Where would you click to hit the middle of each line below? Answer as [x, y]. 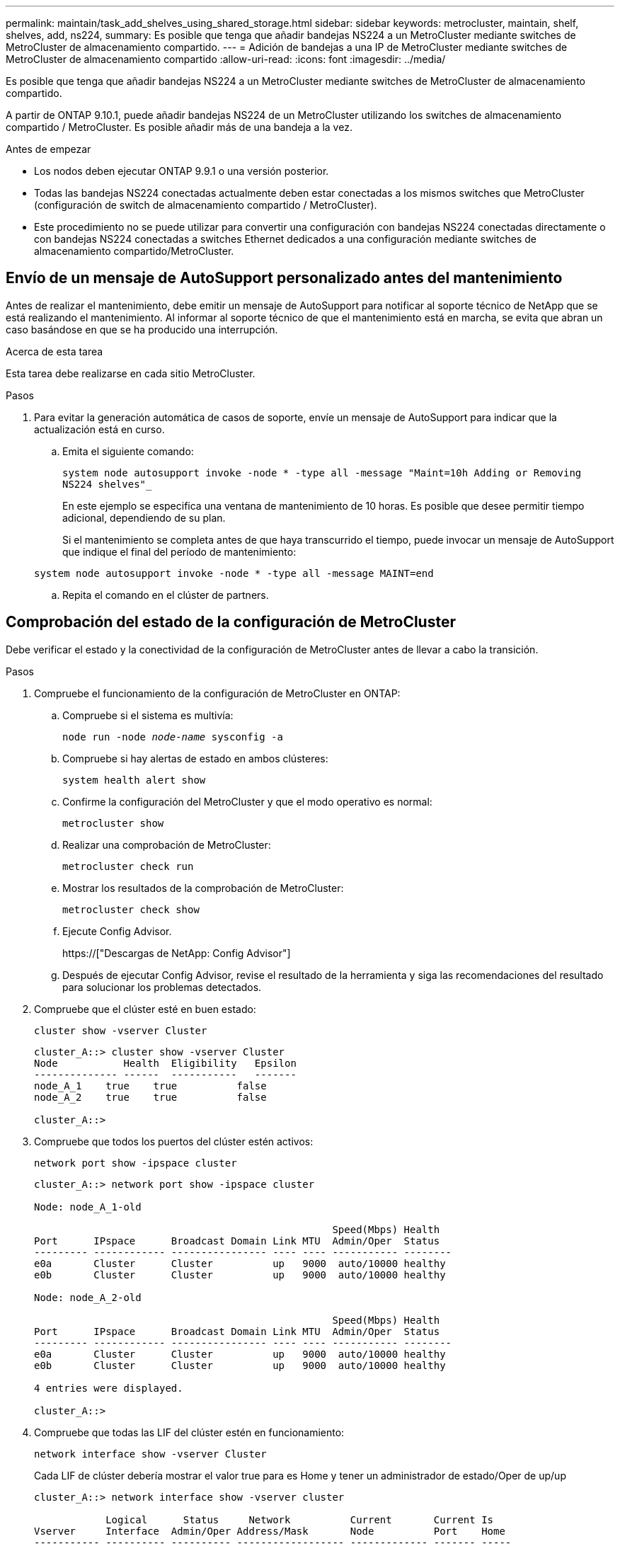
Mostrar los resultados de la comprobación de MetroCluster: [203, 888]
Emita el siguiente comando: [128, 451]
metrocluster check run [128, 866]
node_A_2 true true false [150, 1097]
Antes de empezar [48, 149]
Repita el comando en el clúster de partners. [166, 595]
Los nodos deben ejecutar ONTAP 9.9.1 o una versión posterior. [182, 171]
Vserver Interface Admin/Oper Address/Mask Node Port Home [270, 1531]
